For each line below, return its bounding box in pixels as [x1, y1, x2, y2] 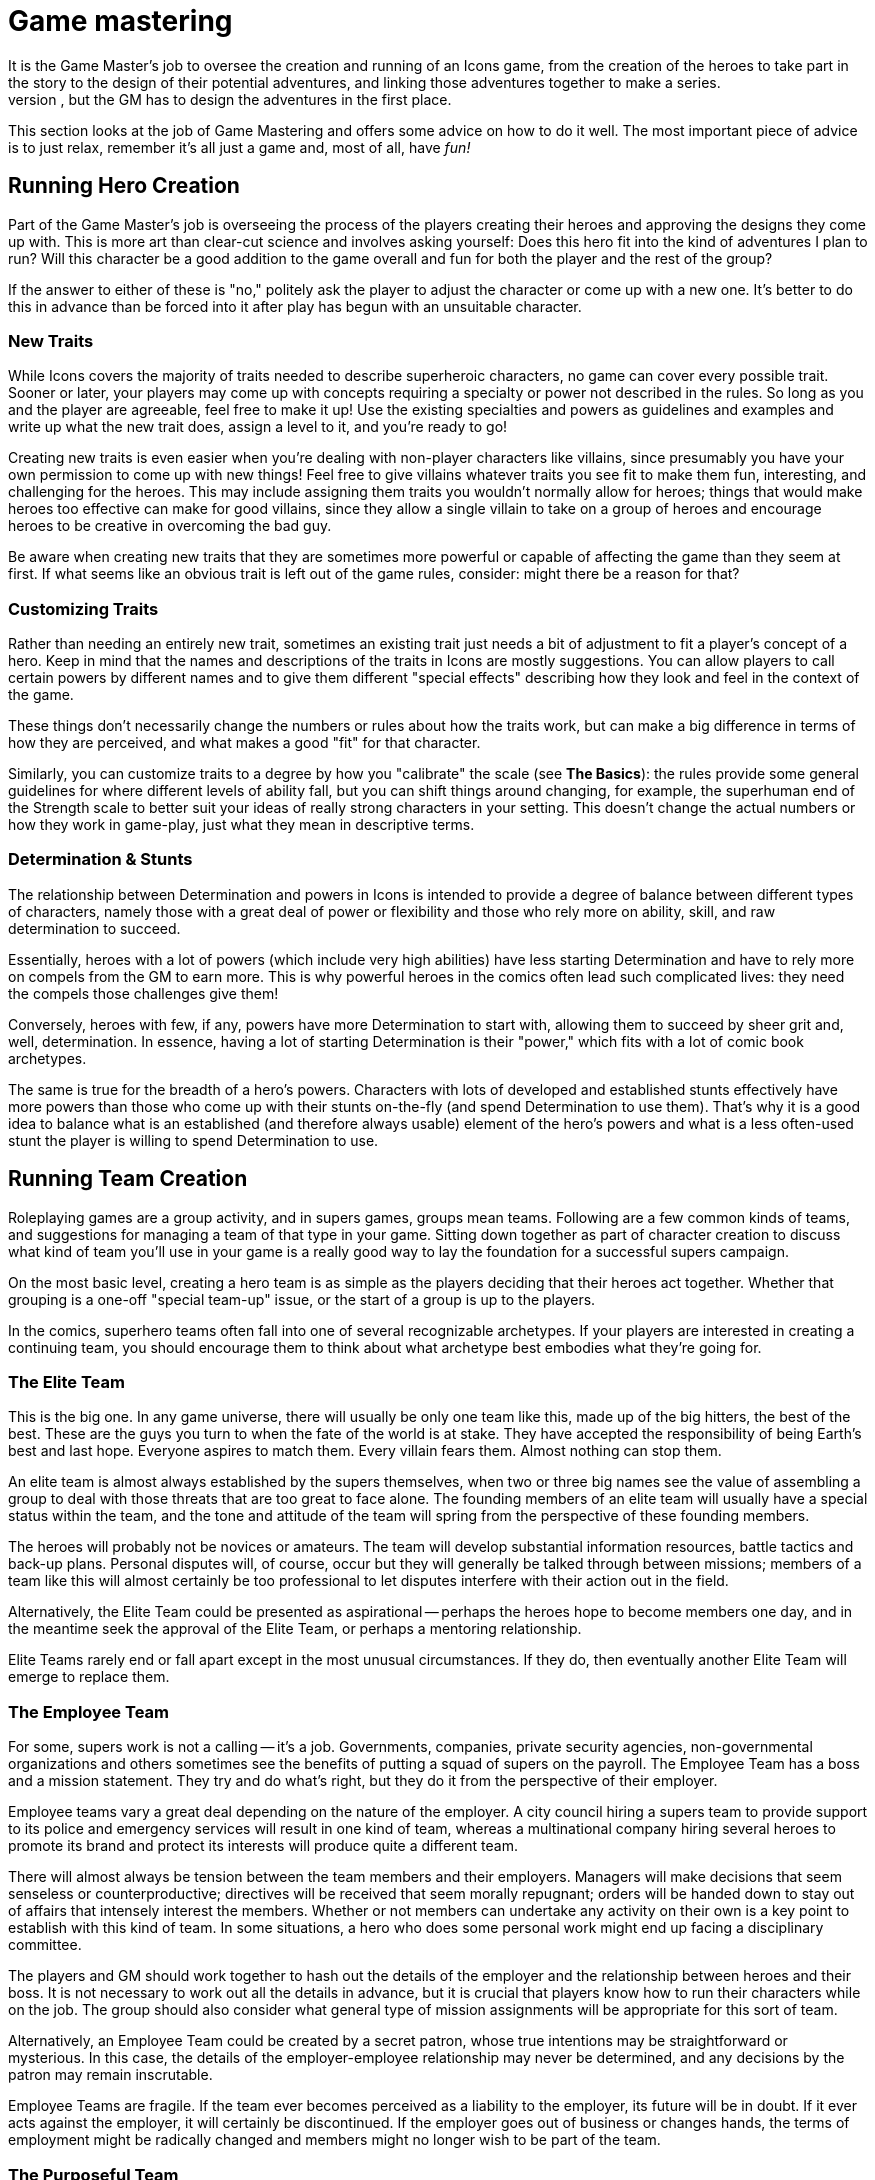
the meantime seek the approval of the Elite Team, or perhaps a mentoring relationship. [8, 1620, 582, 1638]
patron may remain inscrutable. [8, 2066, 213, 2084]
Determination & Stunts [8, 849, 193, 870]
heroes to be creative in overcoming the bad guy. [8, 517, 332, 535]
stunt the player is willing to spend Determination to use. [8, 1131, 379, 1149]
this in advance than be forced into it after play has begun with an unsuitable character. [8, 297, 582, 315]
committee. [8, 1936, 82, 1954]
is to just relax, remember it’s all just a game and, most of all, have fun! [8, 138, 471, 156]
